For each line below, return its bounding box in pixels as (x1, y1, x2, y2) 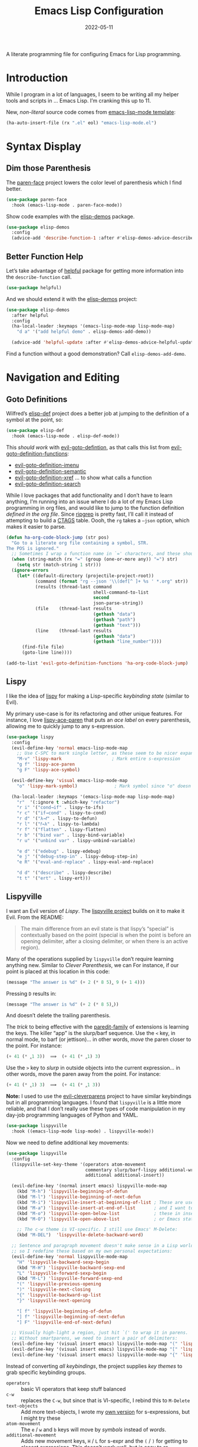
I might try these (21, 1415, 61, 1422)
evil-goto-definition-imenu (14, 461, 80, 469)
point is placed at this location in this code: (6, 968, 110, 975)
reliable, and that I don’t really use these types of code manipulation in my (6, 1105, 186, 1112)
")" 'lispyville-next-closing (16, 1286, 91, 1293)
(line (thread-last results (35, 627, 112, 634)
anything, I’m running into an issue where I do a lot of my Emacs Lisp (6, 497, 173, 505)
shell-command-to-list (93, 589, 149, 595)
